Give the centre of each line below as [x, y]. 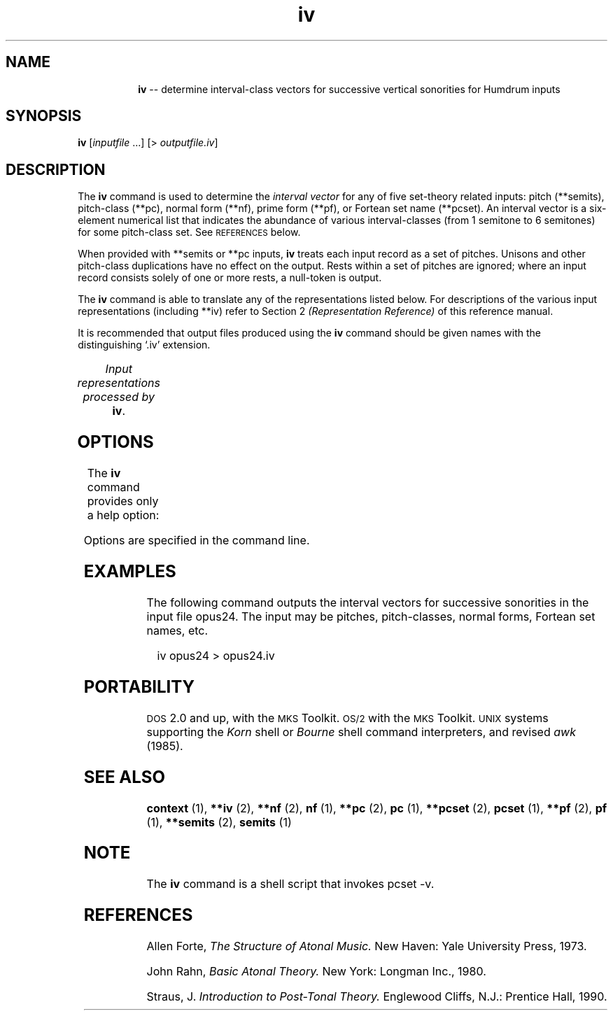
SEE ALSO [125, 777]
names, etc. [177, 630]
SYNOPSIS [44, 116]
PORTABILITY [139, 686]
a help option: [123, 515]
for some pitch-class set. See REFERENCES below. [189, 232]
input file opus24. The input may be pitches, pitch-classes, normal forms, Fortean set [371, 616]
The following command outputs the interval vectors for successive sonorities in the [368, 602]
